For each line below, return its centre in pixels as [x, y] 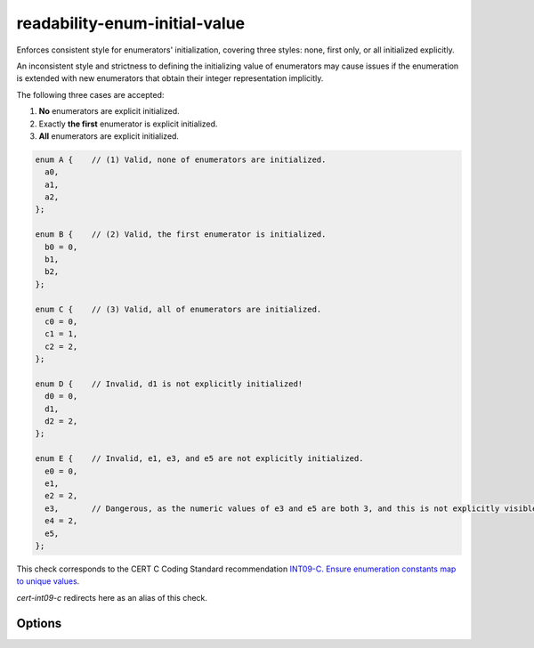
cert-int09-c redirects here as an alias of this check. [112, 597]
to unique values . [48, 581]
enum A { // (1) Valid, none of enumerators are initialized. [181, 159]
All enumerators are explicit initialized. [109, 136]
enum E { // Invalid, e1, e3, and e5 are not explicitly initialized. [199, 459]
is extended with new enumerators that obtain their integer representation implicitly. [170, 78]
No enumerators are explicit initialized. [109, 111]
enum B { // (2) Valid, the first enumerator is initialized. [181, 235]
